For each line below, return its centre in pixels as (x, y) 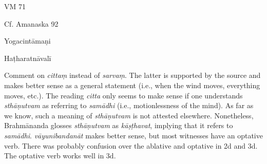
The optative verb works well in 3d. (60, 156)
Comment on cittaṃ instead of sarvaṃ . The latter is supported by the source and (132, 75)
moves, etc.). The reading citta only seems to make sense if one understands (123, 95)
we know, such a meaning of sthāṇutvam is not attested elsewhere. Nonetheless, (129, 115)
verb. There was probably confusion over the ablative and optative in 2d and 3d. (131, 145)
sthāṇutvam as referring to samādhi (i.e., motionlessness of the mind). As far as (129, 105)
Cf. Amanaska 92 (31, 23)
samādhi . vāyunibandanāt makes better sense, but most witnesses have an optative (133, 135)
